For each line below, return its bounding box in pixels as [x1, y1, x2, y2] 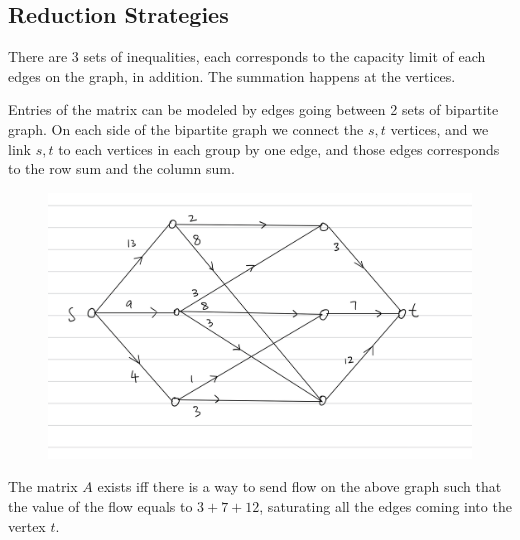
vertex [8, 515, 46, 536]
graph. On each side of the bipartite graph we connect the [8, 118, 364, 139]
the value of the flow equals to [8, 496, 193, 517]
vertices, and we [390, 118, 489, 139]
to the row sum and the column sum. [8, 158, 235, 179]
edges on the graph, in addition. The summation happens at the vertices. [8, 65, 456, 86]
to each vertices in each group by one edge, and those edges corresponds [58, 138, 500, 159]
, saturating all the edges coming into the [259, 496, 512, 517]
